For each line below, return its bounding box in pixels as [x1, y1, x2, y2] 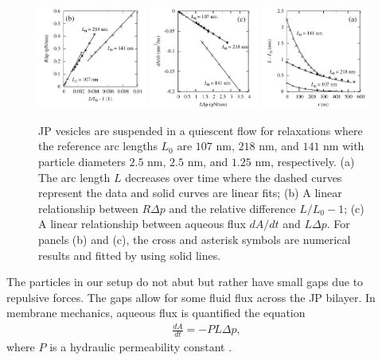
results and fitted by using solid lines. [38, 246, 221, 263]
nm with [323, 137, 364, 154]
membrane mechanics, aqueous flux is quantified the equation [6, 304, 306, 321]
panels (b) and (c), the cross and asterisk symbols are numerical [38, 230, 351, 247]
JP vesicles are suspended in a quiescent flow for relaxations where [38, 122, 363, 138]
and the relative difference [169, 199, 296, 216]
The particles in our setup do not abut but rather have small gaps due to [6, 273, 364, 290]
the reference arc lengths [38, 137, 158, 154]
